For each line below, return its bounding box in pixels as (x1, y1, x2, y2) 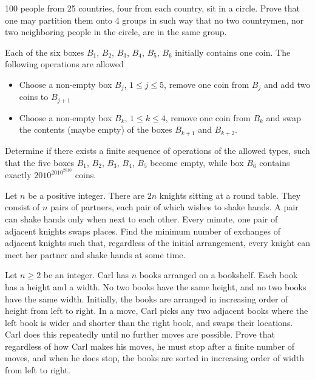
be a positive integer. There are (28, 188, 145, 201)
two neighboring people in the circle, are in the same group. (5, 25, 227, 38)
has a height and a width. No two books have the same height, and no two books (5, 280, 307, 293)
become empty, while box (150, 156, 244, 168)
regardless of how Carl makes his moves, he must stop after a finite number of (5, 339, 295, 352)
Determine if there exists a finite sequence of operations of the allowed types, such (5, 144, 310, 156)
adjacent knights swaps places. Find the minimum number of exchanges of (5, 224, 281, 237)
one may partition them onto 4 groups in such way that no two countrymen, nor (5, 13, 304, 26)
